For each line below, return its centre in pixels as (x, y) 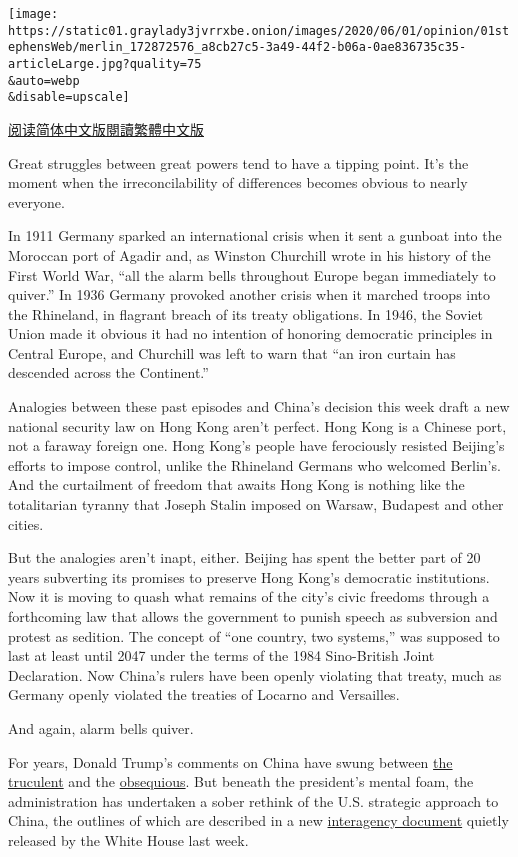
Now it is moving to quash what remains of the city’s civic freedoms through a (249, 596)
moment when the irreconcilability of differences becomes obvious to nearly (238, 182)
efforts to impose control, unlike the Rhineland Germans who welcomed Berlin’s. (254, 464)
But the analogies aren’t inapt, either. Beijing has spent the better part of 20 (244, 557)
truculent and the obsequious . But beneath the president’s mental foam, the (241, 781)
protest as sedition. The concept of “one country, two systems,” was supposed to (254, 635)
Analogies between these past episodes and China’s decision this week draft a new (259, 406)
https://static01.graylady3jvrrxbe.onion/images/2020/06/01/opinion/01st (259, 30)
